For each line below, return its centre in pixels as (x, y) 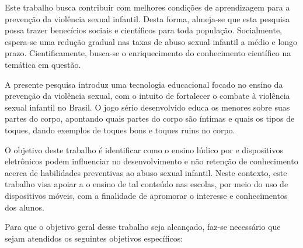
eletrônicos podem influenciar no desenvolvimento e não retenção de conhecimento (151, 161)
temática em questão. (43, 64)
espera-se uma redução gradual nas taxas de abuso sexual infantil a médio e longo (151, 41)
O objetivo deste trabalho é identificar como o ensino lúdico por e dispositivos (144, 149)
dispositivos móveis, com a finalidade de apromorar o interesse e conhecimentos (146, 195)
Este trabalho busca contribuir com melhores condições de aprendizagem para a (147, 7)
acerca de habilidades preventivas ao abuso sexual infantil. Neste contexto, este (146, 172)
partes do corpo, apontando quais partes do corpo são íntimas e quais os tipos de (150, 118)
